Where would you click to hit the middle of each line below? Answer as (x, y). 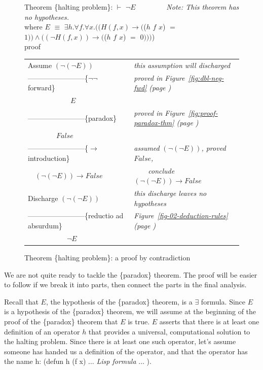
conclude (161, 170)
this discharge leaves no (170, 193)
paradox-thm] (154, 123)
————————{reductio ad (76, 215)
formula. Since (223, 301)
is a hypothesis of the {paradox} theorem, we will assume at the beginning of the (130, 311)
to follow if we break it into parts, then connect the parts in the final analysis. (125, 284)
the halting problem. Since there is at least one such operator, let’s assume (120, 341)
